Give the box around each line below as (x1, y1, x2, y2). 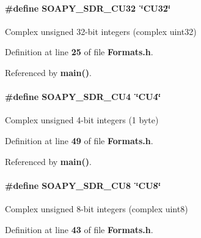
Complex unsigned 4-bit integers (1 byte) (5, 113, 159, 126)
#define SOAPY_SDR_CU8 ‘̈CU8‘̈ (5, 178, 161, 191)
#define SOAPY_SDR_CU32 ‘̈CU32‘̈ (5, 1, 171, 14)
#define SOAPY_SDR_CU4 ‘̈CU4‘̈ (5, 90, 161, 103)
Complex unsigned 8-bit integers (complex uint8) (5, 202, 188, 215)
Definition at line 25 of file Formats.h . (5, 45, 153, 58)
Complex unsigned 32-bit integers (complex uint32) (5, 25, 197, 37)
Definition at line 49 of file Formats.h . (5, 134, 153, 147)
